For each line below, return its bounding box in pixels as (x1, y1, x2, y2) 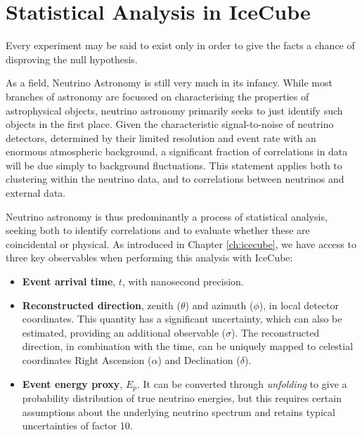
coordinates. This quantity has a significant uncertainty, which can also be (22, 311, 342, 326)
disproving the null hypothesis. (6, 51, 138, 66)
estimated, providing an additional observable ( (22, 325, 226, 339)
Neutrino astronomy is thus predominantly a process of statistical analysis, (6, 209, 328, 223)
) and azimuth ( (185, 297, 254, 312)
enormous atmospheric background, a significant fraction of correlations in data (6, 144, 348, 159)
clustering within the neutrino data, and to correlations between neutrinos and (6, 171, 344, 186)
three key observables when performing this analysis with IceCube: (6, 250, 293, 265)
